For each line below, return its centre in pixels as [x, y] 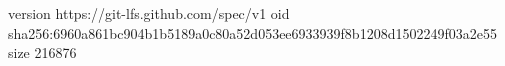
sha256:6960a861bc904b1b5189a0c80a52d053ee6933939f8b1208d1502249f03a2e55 [252, 32]
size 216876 [42, 52]
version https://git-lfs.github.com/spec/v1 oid [149, 13]
